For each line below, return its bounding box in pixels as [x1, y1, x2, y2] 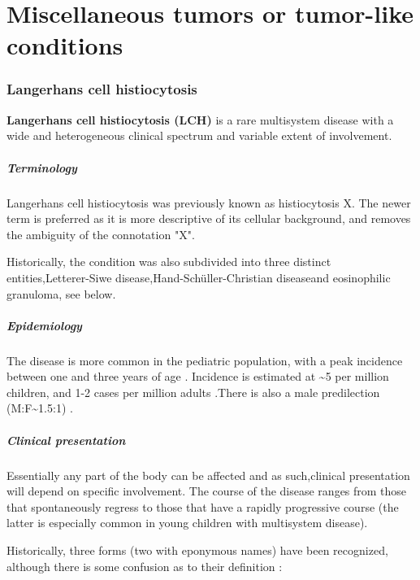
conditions [6, 28, 123, 62]
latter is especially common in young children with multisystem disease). [6, 514, 368, 531]
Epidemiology [6, 316, 82, 334]
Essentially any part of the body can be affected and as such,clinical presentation [6, 466, 410, 483]
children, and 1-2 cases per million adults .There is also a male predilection [6, 383, 380, 400]
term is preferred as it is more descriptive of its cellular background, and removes [6, 210, 411, 227]
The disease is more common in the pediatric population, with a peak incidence [6, 351, 403, 368]
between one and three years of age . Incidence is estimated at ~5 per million [6, 368, 389, 385]
